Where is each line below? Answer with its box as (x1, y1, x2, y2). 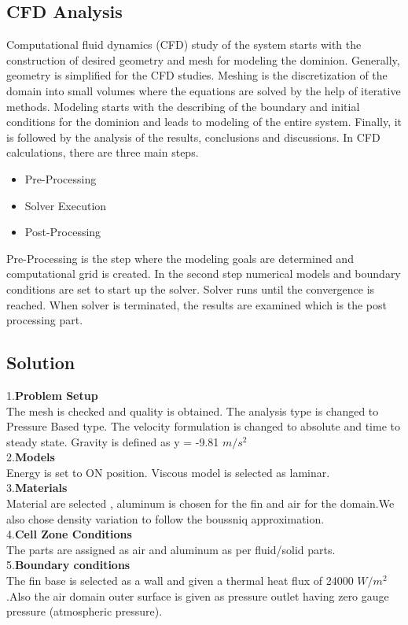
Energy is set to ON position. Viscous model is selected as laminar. (6, 464, 330, 480)
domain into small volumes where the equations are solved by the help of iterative (6, 82, 401, 98)
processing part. (6, 312, 83, 328)
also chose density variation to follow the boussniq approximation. (6, 510, 325, 527)
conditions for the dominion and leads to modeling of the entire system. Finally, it (6, 113, 402, 130)
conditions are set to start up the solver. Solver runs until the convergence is (6, 280, 375, 297)
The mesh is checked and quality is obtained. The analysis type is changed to (6, 402, 379, 419)
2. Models (6, 449, 55, 465)
